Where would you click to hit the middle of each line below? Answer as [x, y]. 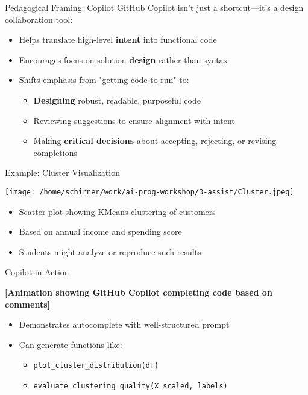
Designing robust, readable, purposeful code [117, 100]
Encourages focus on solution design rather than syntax [123, 59]
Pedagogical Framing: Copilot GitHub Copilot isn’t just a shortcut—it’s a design [154, 7]
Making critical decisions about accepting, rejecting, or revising [155, 141]
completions [55, 152]
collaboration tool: [39, 19]
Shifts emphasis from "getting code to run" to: [104, 80]
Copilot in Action [37, 272]
